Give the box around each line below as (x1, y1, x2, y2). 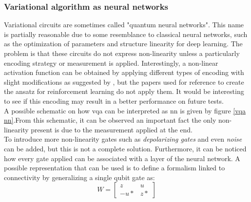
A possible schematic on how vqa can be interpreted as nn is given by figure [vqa (4, 105, 246, 115)
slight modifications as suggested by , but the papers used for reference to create (4, 76, 244, 87)
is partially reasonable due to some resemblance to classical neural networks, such (4, 29, 248, 39)
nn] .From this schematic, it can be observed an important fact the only (4, 115, 216, 125)
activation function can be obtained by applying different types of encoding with (4, 67, 244, 77)
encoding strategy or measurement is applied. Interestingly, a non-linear (4, 57, 218, 68)
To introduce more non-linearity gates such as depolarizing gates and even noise (4, 134, 242, 144)
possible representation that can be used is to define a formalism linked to (4, 163, 225, 173)
